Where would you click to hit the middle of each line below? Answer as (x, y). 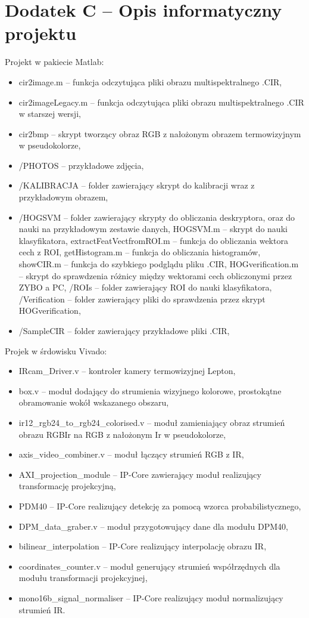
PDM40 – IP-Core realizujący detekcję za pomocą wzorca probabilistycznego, (160, 506)
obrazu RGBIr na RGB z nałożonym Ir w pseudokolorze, (122, 434)
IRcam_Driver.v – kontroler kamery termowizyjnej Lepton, (127, 371)
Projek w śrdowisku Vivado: (56, 350)
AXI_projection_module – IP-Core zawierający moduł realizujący (140, 474)
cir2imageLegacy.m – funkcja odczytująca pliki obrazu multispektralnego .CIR (161, 102)
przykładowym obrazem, (63, 197)
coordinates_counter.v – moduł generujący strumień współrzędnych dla (149, 566)
